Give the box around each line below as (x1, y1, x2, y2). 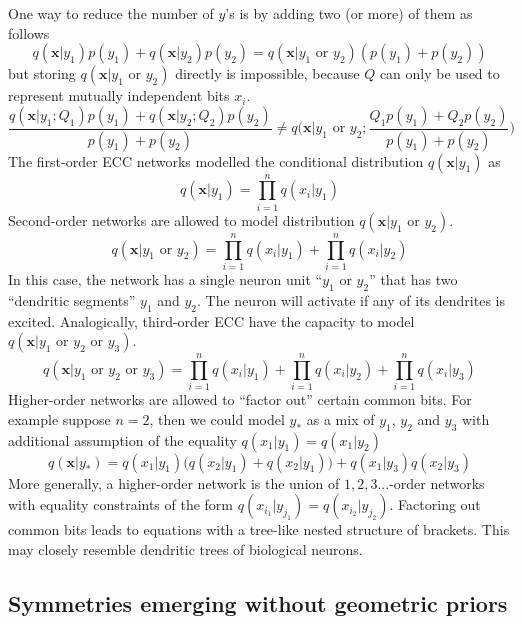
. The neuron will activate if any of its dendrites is (197, 289, 505, 310)
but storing (8, 63, 76, 84)
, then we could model (149, 408, 285, 429)
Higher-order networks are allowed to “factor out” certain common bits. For (8, 389, 472, 410)
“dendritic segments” (8, 289, 136, 310)
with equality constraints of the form (8, 494, 234, 515)
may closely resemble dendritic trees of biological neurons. (8, 538, 363, 559)
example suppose (8, 408, 111, 429)
